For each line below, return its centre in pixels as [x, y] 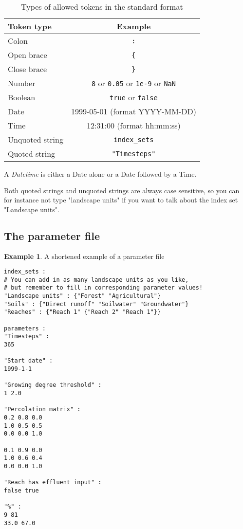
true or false [134, 97]
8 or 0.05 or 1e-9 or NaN [133, 83]
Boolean [22, 97]
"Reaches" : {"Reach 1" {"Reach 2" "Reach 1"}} [83, 312]
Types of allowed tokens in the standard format [102, 7]
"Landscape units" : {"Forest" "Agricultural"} [83, 296]
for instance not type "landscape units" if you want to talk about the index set [121, 200]
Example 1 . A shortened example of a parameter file [84, 256]
